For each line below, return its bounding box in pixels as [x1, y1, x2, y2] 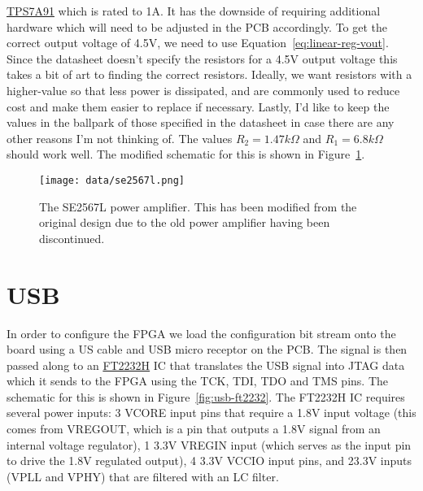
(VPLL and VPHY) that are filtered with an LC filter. [7, 467, 279, 484]
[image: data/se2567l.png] [39, 174, 185, 186]
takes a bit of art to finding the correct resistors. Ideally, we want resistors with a [7, 66, 412, 83]
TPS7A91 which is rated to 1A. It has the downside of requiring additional [7, 2, 381, 19]
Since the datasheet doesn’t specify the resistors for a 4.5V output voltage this [7, 50, 398, 67]
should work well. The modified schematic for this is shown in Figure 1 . [7, 146, 365, 163]
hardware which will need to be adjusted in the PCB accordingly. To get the [7, 18, 388, 35]
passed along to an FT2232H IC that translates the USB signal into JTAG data [7, 356, 405, 373]
